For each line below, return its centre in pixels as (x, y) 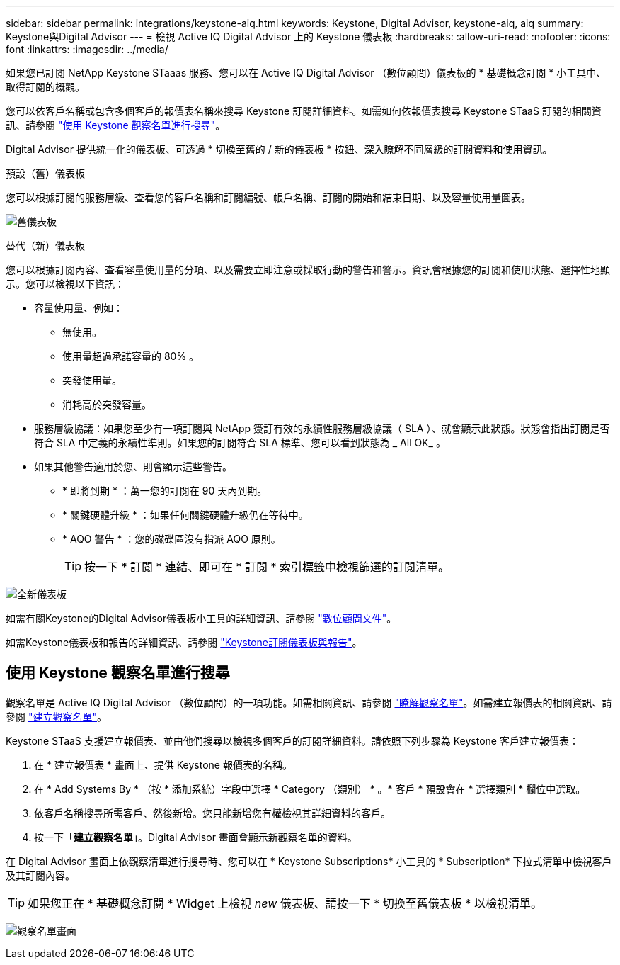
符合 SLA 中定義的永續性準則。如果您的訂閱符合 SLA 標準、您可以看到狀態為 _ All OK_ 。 (240, 442)
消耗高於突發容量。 (107, 404)
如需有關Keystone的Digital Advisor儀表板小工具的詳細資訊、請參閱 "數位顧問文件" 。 (201, 618)
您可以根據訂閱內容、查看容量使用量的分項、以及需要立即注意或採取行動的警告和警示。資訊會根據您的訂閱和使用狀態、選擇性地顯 (308, 270)
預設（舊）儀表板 (45, 173)
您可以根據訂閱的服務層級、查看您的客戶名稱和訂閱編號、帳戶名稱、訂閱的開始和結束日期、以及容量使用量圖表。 (268, 197)
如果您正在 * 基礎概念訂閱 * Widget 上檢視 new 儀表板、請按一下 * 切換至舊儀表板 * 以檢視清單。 (285, 903)
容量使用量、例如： (79, 308)
